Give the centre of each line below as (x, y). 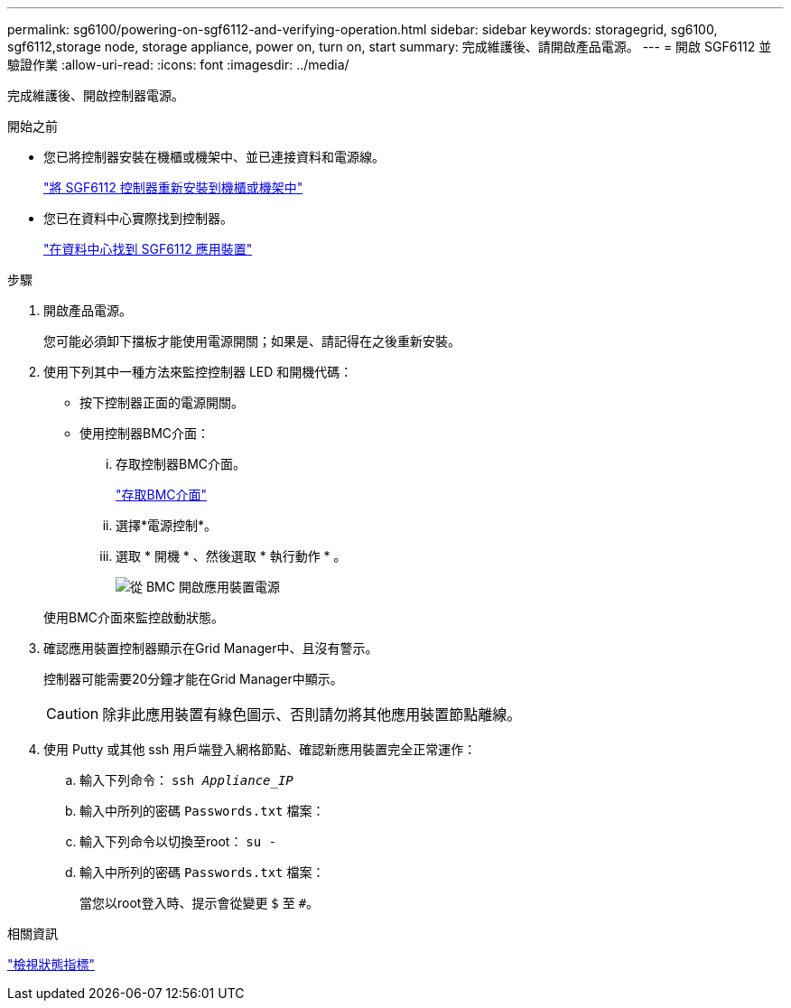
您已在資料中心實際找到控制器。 (138, 218)
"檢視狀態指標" (51, 964)
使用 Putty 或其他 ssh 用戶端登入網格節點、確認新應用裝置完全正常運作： (260, 749)
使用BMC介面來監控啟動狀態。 (134, 617)
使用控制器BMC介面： (145, 433)
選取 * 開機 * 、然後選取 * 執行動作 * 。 (231, 556)
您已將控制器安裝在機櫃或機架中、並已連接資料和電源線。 (214, 157)
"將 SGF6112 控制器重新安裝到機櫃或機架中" (173, 187)
